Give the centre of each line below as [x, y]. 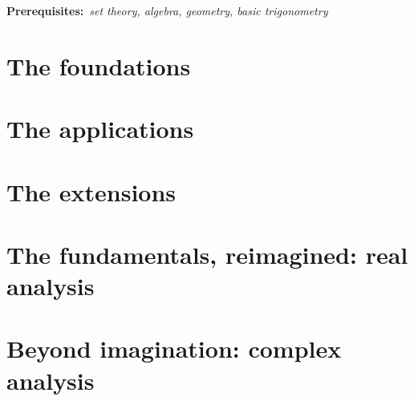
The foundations [99, 65]
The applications [100, 129]
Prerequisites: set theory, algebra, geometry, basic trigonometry [167, 10]
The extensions [91, 191]
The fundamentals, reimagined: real [207, 254]
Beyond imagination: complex [174, 348]
